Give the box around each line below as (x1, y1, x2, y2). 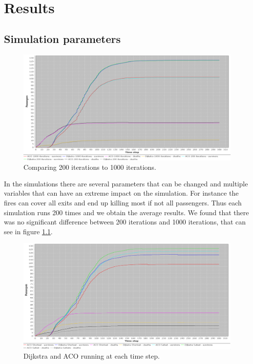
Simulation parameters (4, 31, 121, 46)
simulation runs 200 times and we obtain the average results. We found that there (4, 207, 249, 217)
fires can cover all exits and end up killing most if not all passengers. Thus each (4, 197, 242, 207)
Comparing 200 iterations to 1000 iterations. (23, 162, 156, 172)
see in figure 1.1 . (4, 226, 53, 236)
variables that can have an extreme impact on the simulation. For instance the (4, 188, 239, 198)
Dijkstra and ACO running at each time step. (23, 351, 160, 361)
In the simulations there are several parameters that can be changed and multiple (4, 178, 248, 188)
